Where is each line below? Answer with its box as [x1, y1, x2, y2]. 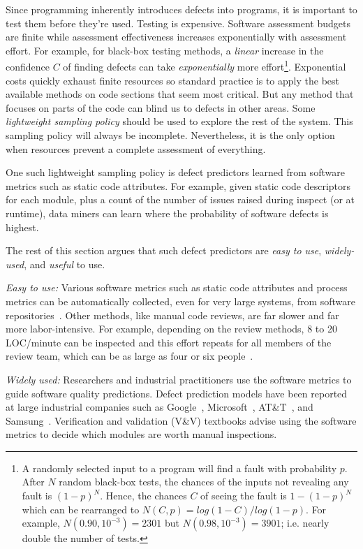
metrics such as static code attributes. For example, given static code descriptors [6, 178, 351, 193]
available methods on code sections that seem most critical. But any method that [6, 87, 354, 101]
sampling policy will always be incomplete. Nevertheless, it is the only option [6, 128, 335, 142]
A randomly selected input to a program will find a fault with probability [22, 460, 337, 475]
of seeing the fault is [200, 488, 287, 503]
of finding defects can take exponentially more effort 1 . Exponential [63, 57, 346, 74]
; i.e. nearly [281, 515, 329, 530]
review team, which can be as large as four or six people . [6, 349, 253, 363]
